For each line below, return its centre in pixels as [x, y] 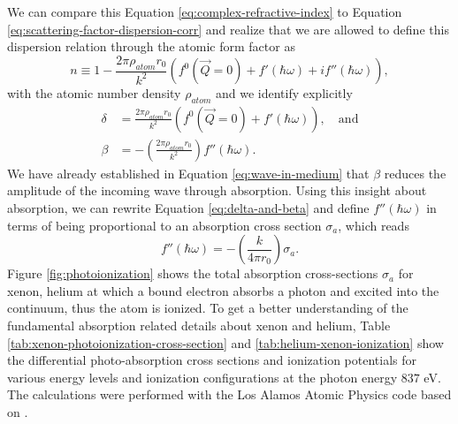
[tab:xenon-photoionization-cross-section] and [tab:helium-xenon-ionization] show [225, 342]
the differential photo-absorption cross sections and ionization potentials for [212, 360]
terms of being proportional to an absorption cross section [164, 225]
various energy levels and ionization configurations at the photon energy [202, 377]
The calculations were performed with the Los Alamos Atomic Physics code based [229, 394]
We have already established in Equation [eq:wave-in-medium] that [188, 173]
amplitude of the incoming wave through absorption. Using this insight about [217, 190]
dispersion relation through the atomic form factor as [151, 46]
